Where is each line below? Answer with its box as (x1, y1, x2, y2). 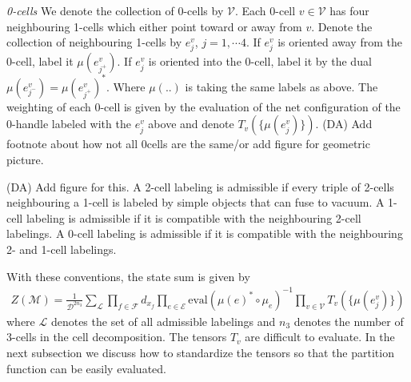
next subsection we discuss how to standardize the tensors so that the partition (6, 344, 394, 360)
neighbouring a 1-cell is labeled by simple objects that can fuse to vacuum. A (6, 194, 385, 211)
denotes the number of (293, 312, 404, 329)
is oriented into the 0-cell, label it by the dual (148, 53, 372, 70)
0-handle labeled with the (6, 115, 131, 132)
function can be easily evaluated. (6, 360, 166, 376)
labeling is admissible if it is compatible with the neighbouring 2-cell (26, 209, 361, 226)
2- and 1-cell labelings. (6, 241, 117, 257)
